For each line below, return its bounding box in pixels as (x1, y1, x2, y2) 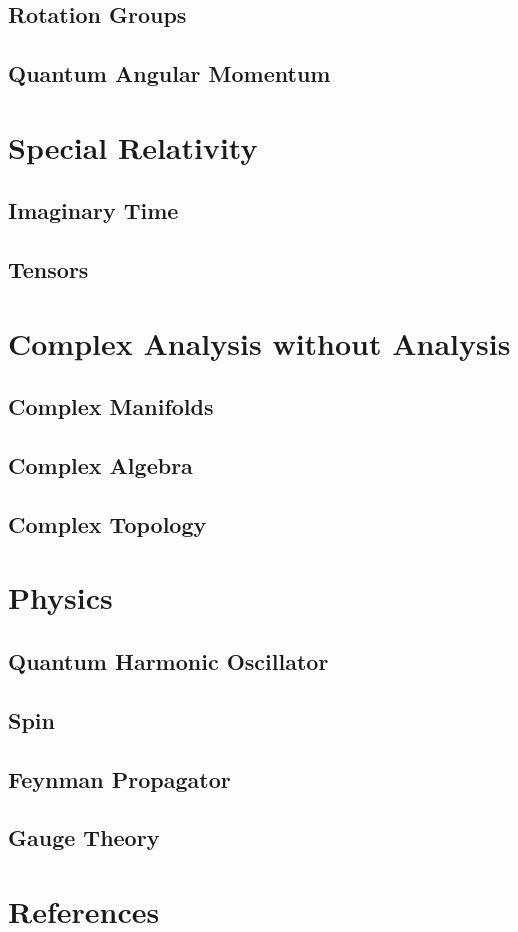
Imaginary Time (8, 195, 179, 226)
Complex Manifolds (8, 391, 214, 422)
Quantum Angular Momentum (8, 58, 331, 89)
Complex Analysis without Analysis (8, 322, 511, 363)
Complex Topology (8, 508, 207, 539)
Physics (8, 577, 113, 618)
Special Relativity (8, 126, 258, 167)
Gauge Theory (8, 822, 160, 853)
